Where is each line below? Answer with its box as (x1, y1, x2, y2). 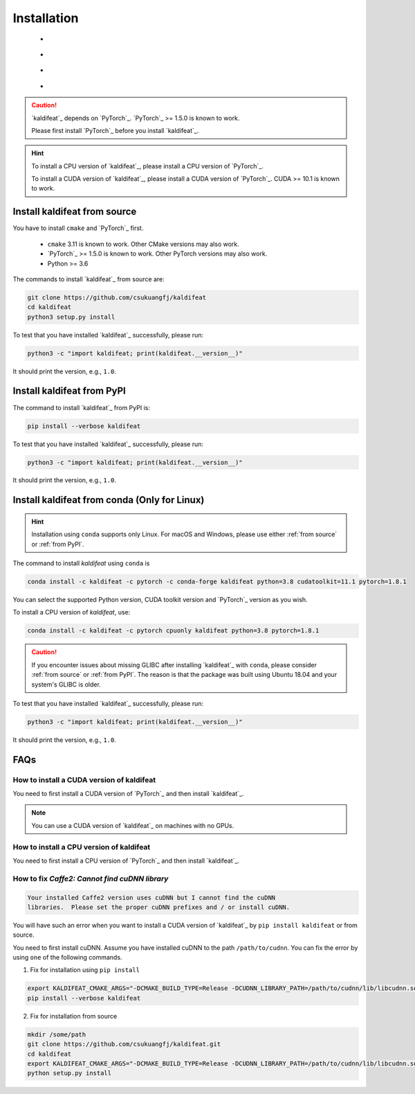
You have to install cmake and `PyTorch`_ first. (12, 224, 144, 232)
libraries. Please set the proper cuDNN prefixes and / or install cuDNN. (27, 903, 290, 911)
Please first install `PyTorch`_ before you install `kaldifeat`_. (31, 126, 199, 134)
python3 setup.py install (27, 312, 116, 321)
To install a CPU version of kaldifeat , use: (12, 608, 131, 617)
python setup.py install (27, 1069, 112, 1077)
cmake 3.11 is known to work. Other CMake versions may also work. (47, 240, 240, 248)
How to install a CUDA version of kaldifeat (12, 775, 156, 784)
